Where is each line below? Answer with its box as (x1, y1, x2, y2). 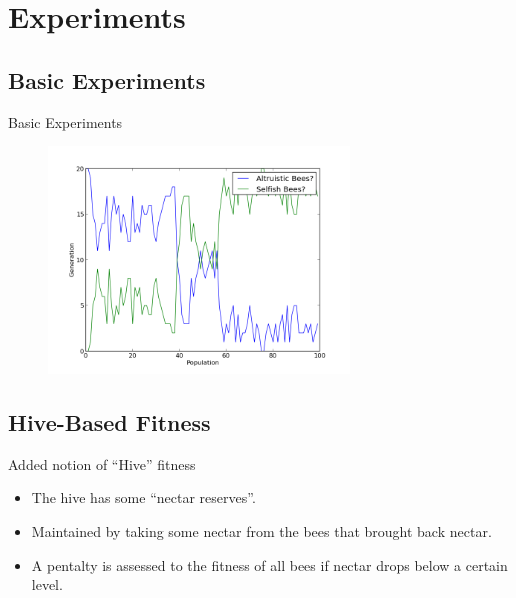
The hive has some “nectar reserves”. (31, 487, 256, 508)
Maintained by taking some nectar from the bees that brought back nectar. (31, 521, 492, 542)
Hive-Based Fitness (8, 407, 211, 438)
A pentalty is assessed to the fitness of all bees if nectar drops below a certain (31, 554, 508, 575)
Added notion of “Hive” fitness (8, 453, 196, 474)
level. (31, 574, 63, 595)
